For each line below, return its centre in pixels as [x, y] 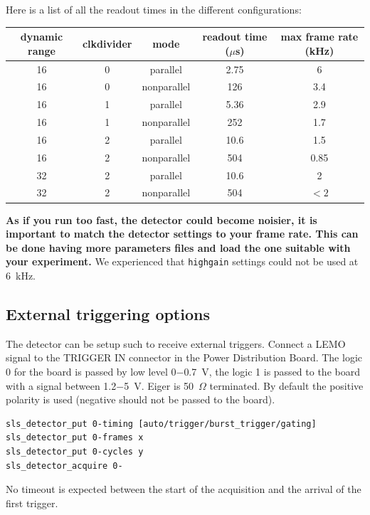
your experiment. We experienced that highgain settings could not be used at [182, 261]
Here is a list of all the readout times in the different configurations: [154, 9]
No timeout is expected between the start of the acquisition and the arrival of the [184, 489]
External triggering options [108, 313]
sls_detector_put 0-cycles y [75, 451]
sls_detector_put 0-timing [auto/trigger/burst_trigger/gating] [161, 424]
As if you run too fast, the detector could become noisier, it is [162, 219]
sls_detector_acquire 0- [64, 466]
